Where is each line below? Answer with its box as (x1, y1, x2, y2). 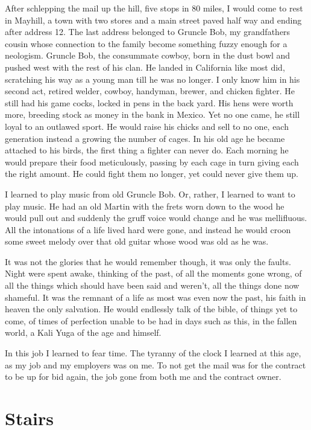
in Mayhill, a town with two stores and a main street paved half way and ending (5, 13, 302, 26)
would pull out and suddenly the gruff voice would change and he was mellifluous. (5, 211, 307, 224)
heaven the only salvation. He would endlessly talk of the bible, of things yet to (5, 303, 298, 315)
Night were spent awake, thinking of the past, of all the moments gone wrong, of (5, 267, 302, 280)
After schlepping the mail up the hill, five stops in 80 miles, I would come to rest (5, 2, 303, 14)
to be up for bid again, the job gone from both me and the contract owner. (5, 370, 281, 383)
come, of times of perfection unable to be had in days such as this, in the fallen (5, 314, 297, 327)
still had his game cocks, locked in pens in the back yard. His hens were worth (5, 96, 294, 109)
